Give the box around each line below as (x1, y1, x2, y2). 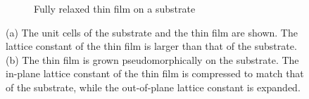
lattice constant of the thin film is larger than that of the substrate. (6, 39, 297, 53)
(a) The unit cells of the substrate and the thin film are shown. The (6, 25, 298, 39)
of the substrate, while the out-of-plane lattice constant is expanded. (6, 79, 301, 94)
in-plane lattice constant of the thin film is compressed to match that (6, 66, 304, 81)
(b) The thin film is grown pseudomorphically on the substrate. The (6, 52, 299, 67)
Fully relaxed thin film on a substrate (34, 1, 196, 15)
